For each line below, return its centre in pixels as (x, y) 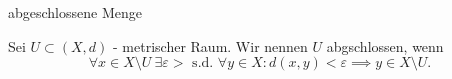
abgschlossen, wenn (385, 45)
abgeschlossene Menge (75, 12)
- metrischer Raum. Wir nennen (210, 45)
